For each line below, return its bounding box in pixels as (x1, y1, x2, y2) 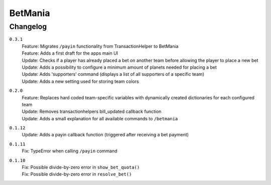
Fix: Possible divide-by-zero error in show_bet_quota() (22, 164, 140, 170)
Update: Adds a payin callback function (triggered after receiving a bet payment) (22, 132, 189, 138)
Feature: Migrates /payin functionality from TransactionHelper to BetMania (22, 43, 179, 49)
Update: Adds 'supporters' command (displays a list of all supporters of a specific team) (22, 71, 204, 77)
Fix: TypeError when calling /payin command (22, 148, 117, 154)
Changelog (9, 22, 47, 31)
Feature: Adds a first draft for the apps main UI (22, 50, 118, 56)
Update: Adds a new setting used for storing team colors (22, 78, 139, 84)
